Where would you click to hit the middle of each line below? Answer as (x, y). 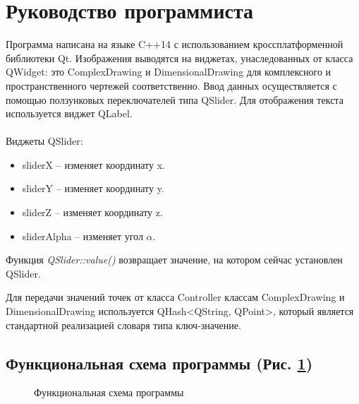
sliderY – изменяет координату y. (93, 188)
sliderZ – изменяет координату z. (92, 212)
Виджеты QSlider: (44, 141)
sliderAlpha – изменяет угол (83, 236)
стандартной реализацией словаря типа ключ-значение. (123, 325)
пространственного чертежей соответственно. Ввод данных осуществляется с (171, 85)
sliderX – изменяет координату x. (93, 164)
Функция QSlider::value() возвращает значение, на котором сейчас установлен (174, 260)
